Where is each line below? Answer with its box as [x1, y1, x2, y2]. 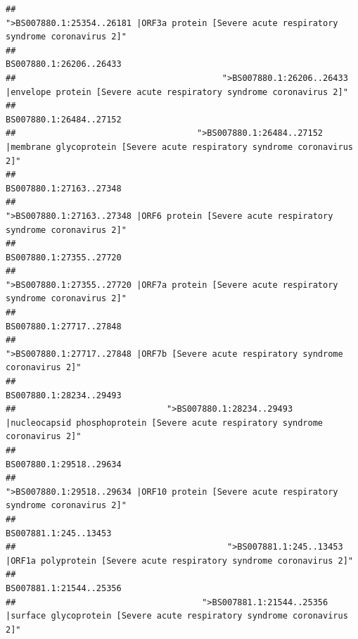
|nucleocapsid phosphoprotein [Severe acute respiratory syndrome [6, 417, 324, 428]
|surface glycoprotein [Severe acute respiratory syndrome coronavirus [6, 611, 348, 621]
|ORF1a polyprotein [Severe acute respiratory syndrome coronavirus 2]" [6, 555, 353, 566]
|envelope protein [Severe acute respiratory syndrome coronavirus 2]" [6, 87, 348, 97]
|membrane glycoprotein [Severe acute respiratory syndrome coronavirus [6, 141, 353, 152]
